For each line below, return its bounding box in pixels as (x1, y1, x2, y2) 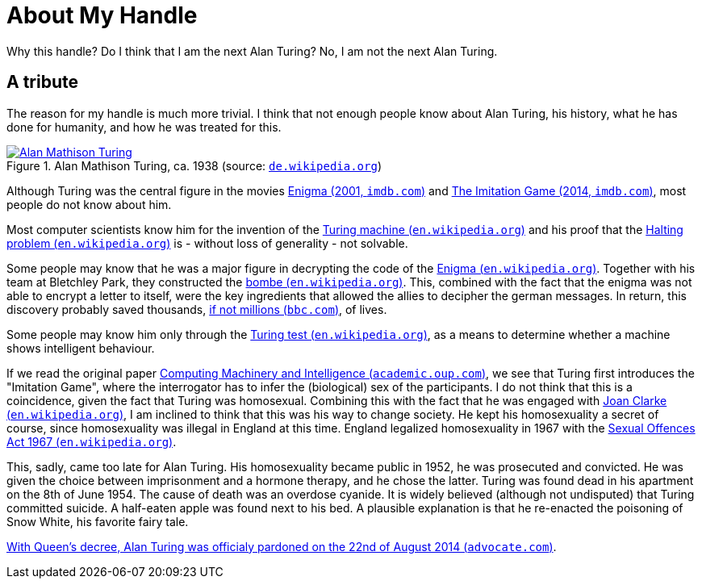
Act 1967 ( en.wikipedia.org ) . (6, 434, 177, 449)
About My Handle (6, 2, 198, 29)
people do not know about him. (6, 197, 172, 211)
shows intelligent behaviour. (6, 341, 155, 355)
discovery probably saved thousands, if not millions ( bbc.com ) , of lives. (6, 302, 387, 316)
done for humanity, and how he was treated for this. (6, 119, 282, 134)
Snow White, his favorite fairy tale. (6, 514, 189, 529)
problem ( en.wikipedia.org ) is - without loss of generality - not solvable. (6, 236, 408, 250)
